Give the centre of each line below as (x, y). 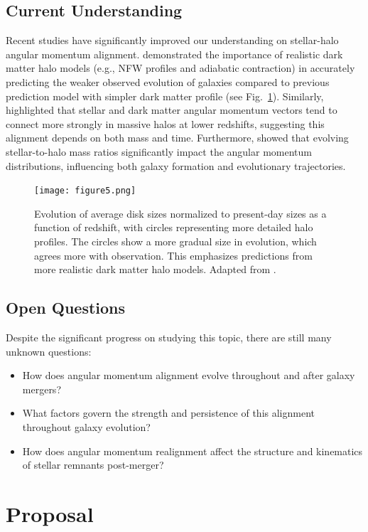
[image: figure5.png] (85, 191)
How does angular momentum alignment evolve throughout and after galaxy (189, 375)
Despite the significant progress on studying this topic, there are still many (169, 337)
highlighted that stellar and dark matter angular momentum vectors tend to (172, 110)
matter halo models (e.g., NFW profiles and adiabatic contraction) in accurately (180, 68)
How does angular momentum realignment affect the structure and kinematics (193, 451)
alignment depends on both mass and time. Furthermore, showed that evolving (177, 138)
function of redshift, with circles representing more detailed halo (174, 227)
